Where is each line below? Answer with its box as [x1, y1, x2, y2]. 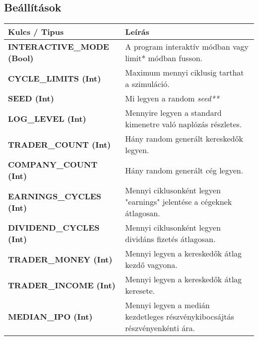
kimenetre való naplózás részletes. [125, 118, 242, 130]
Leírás [125, 26, 149, 38]
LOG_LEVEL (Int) [8, 112, 86, 124]
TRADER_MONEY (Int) [8, 253, 113, 265]
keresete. [125, 285, 155, 297]
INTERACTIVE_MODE [8, 41, 109, 53]
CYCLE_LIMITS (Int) [8, 72, 101, 84]
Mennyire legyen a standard [125, 107, 222, 119]
